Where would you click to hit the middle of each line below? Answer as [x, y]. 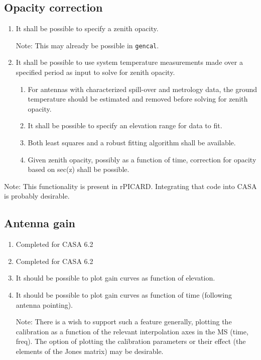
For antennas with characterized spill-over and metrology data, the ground [142, 89]
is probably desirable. [37, 196]
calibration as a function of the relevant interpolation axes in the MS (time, [132, 331]
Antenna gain [40, 223]
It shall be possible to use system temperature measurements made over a [129, 62]
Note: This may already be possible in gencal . [87, 45]
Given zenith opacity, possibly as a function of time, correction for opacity [142, 159]
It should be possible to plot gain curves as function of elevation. [115, 278]
